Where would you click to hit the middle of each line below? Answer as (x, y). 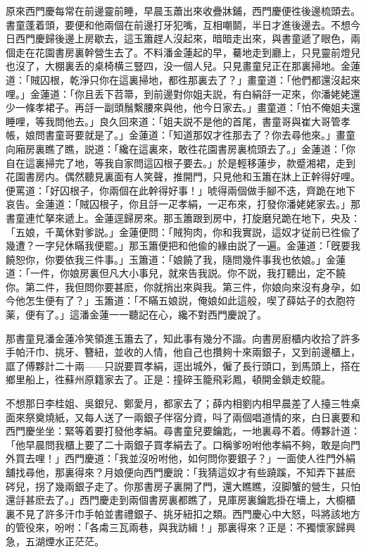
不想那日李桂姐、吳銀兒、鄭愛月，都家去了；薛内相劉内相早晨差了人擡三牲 (178, 403)
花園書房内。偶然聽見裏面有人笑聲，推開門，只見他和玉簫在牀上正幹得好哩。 (183, 176)
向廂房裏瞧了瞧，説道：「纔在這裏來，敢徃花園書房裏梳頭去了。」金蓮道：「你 (181, 148)
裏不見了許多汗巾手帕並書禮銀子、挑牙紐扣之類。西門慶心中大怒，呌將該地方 (183, 513)
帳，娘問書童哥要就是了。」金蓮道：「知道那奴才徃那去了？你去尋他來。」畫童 (181, 135)
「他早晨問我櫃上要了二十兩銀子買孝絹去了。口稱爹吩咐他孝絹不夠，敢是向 (178, 444)
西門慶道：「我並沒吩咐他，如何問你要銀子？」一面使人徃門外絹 (210, 458)
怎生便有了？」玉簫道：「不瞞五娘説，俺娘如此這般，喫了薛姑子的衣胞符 (190, 300)
